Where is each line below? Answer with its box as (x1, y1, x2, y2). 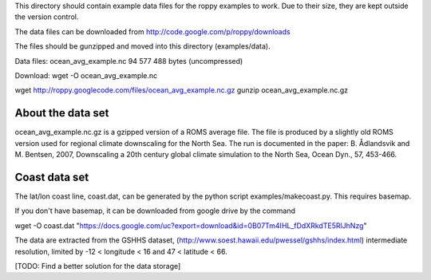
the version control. (14, 12, 79, 22)
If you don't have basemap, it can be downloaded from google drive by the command (14, 206, 295, 215)
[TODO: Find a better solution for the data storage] (14, 261, 181, 270)
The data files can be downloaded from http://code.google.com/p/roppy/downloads (14, 26, 291, 36)
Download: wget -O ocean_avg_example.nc (14, 70, 158, 80)
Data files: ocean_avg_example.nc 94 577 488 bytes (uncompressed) (14, 56, 243, 65)
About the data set (14, 106, 109, 120)
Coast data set (14, 170, 89, 183)
